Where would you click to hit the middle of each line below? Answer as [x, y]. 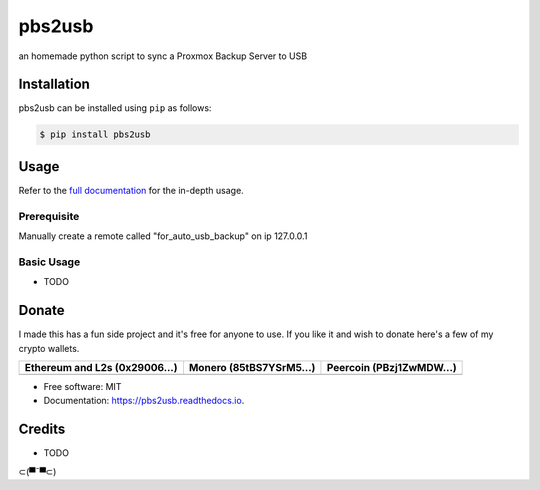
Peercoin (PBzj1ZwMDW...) [391, 367]
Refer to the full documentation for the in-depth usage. [131, 190]
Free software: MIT [82, 386]
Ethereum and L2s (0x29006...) [101, 367]
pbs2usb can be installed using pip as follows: [115, 108]
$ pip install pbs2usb [95, 134]
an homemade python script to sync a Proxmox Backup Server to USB [163, 56]
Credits [42, 429]
